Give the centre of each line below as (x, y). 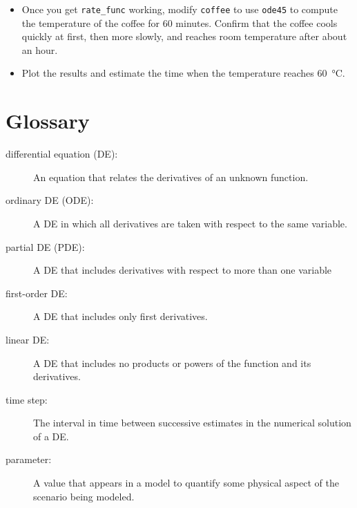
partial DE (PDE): (45, 246)
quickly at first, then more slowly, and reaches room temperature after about (184, 36)
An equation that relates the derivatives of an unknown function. (171, 177)
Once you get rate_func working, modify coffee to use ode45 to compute (180, 9)
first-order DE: (37, 293)
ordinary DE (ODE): (50, 200)
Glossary (48, 121)
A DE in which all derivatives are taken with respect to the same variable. (190, 223)
